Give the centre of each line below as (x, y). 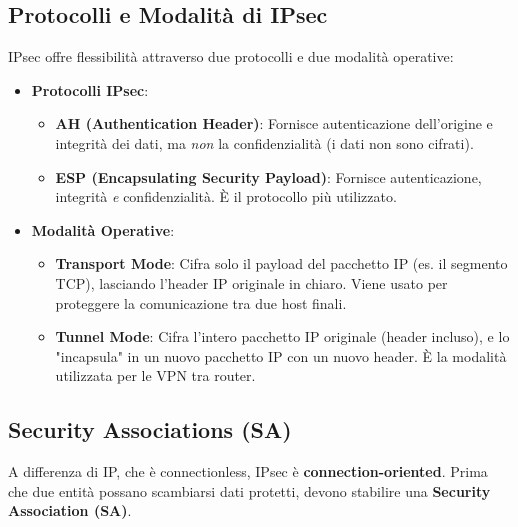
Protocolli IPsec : (90, 89)
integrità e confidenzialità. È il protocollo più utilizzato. (226, 196)
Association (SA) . (70, 510)
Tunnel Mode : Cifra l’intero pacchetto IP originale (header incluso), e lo (282, 336)
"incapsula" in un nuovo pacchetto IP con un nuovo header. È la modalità (281, 355)
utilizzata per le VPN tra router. (155, 375)
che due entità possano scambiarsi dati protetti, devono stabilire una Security (249, 490)
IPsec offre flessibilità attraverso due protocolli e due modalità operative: (231, 56)
